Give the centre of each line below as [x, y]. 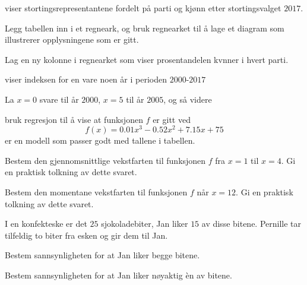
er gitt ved [172, 119]
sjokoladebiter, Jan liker [145, 224]
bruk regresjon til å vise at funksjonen [74, 119]
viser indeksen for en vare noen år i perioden [86, 79]
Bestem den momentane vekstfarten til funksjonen [96, 192]
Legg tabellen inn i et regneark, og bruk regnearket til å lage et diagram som [145, 28]
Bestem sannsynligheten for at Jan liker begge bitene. [102, 255]
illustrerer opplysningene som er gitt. [72, 39]
